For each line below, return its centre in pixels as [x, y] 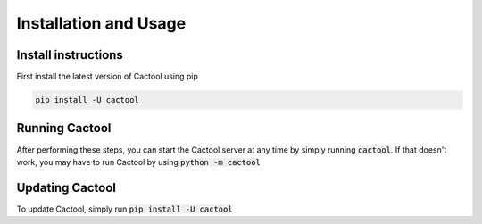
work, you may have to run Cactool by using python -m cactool [138, 162]
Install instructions [70, 55]
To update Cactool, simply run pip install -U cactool [125, 209]
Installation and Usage [101, 23]
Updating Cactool [66, 187]
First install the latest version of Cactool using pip [107, 77]
